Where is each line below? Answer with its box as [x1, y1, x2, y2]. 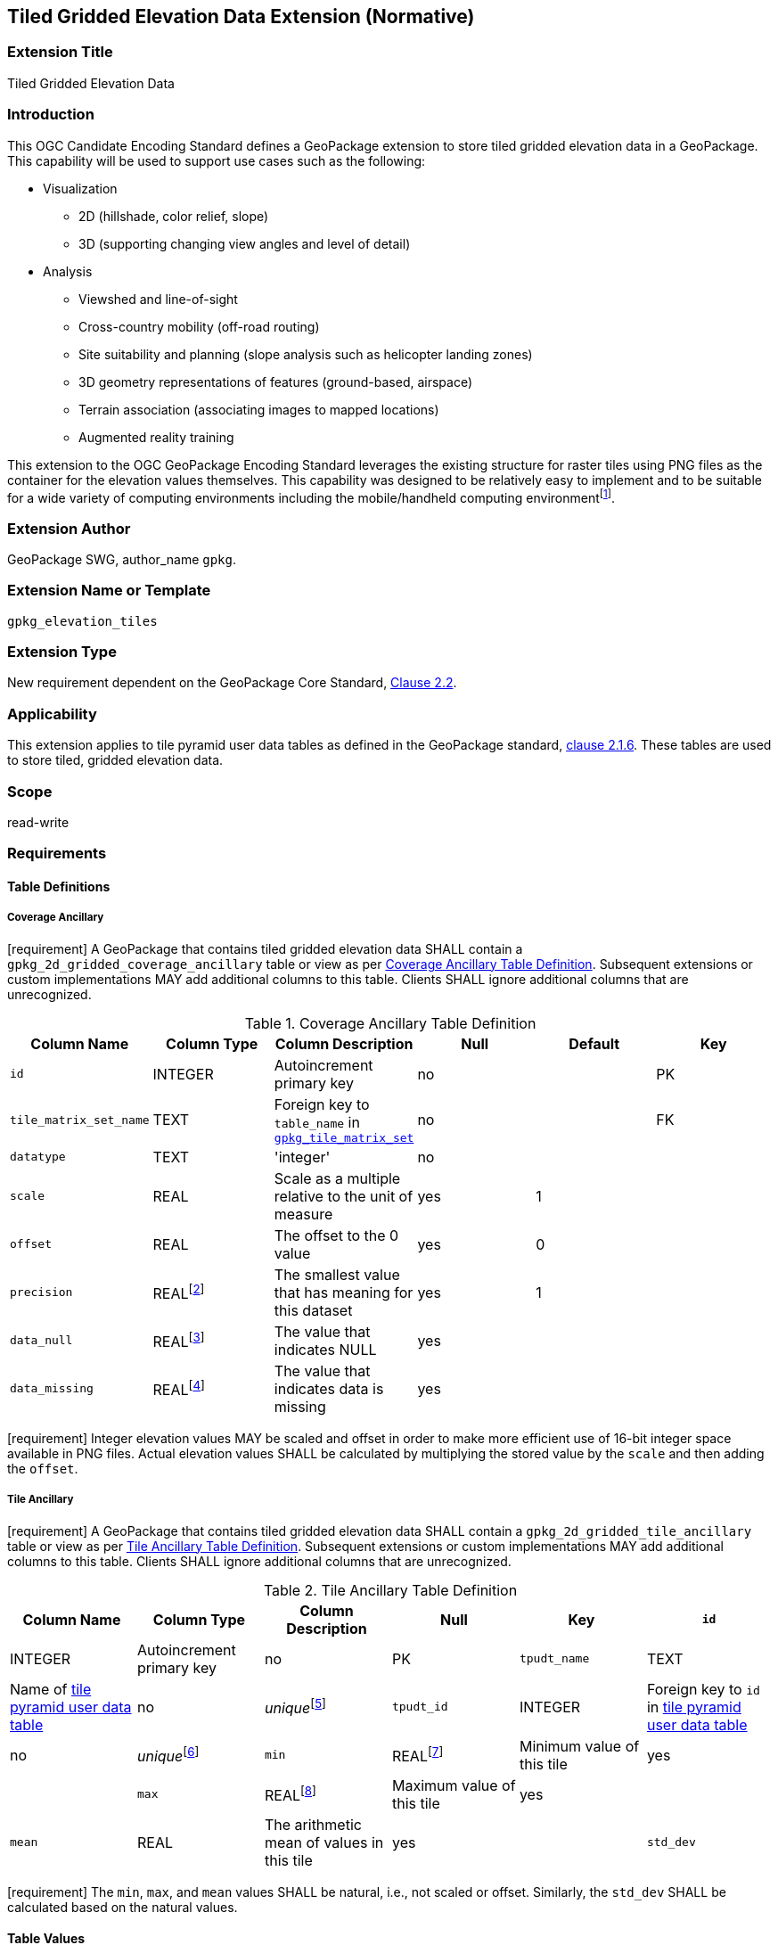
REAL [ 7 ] [391, 1744, 444, 1766]
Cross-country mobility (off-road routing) [78, 318, 320, 334]
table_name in [274, 1112, 360, 1131]
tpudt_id [391, 1700, 448, 1713]
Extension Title [7, 43, 113, 62]
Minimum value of [519, 1736, 640, 1755]
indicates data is [274, 1379, 384, 1398]
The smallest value [274, 1265, 400, 1284]
